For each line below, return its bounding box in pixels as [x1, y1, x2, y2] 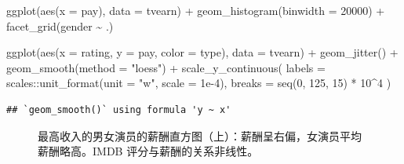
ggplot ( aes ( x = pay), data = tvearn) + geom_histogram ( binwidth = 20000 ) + [6, 2, 385, 18]
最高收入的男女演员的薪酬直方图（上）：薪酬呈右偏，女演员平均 [38, 127, 362, 144]
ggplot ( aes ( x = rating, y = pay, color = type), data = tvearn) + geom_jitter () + [6, 44, 399, 60]
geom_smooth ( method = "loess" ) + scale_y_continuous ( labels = [6, 59, 326, 75]
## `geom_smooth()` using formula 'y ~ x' [6, 104, 231, 115]
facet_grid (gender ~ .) [6, 17, 114, 34]
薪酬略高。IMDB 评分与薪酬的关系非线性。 [38, 143, 259, 159]
